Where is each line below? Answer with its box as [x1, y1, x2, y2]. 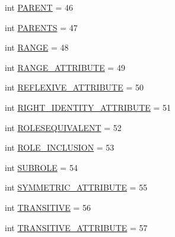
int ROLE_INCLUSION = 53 [5, 141, 114, 154]
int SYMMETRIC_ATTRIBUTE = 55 [5, 181, 148, 194]
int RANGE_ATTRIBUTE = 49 [5, 61, 125, 73]
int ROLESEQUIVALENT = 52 [5, 121, 122, 133]
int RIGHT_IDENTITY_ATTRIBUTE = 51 [5, 101, 171, 113]
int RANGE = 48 [5, 41, 69, 54]
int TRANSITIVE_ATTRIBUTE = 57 [5, 221, 148, 233]
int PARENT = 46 [5, 1, 73, 13]
